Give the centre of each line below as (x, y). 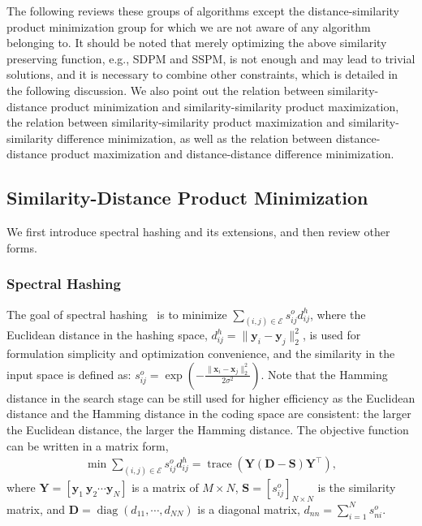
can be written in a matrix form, (88, 445)
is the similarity (357, 487)
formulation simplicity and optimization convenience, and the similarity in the (201, 354)
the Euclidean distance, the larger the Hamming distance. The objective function (208, 429)
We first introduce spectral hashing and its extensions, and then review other (198, 232)
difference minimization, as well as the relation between (195, 138)
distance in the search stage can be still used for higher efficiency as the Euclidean (211, 397)
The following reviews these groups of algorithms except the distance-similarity (203, 11)
